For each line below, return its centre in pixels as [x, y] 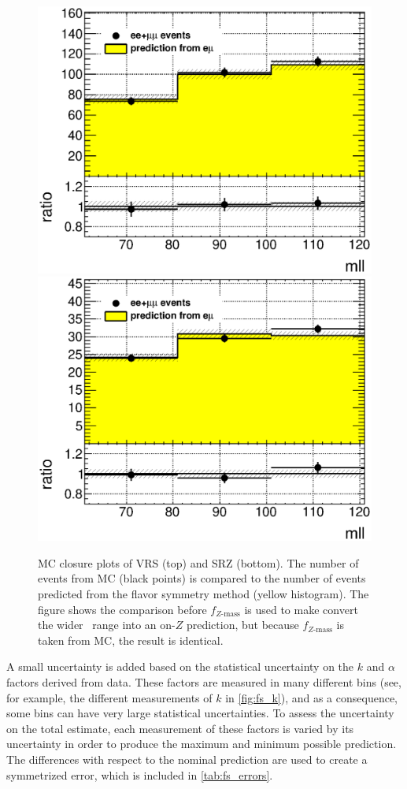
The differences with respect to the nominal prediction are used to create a [187, 759]
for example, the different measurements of [109, 697]
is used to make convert [301, 609]
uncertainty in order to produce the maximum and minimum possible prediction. [202, 744]
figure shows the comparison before [122, 609]
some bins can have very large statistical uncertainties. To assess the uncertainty [200, 713]
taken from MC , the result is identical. [131, 640]
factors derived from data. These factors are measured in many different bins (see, [204, 682]
